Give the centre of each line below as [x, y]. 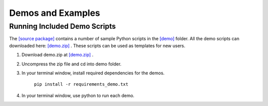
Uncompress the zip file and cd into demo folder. [71, 64]
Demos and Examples [55, 13]
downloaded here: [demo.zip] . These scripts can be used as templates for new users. [97, 46]
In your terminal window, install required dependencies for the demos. [93, 73]
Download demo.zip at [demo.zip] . [58, 55]
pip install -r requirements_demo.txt [81, 84]
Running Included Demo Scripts [63, 26]
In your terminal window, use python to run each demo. [78, 95]
